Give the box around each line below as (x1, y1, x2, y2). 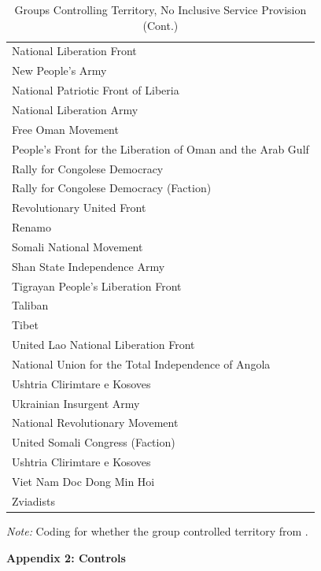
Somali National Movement (12, 238, 143, 254)
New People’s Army (12, 62, 107, 79)
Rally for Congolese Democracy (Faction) (12, 180, 212, 196)
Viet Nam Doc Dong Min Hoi (12, 473, 155, 489)
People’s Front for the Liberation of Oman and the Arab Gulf (12, 140, 309, 157)
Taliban (12, 297, 49, 313)
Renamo (12, 219, 51, 235)
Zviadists (12, 492, 55, 509)
